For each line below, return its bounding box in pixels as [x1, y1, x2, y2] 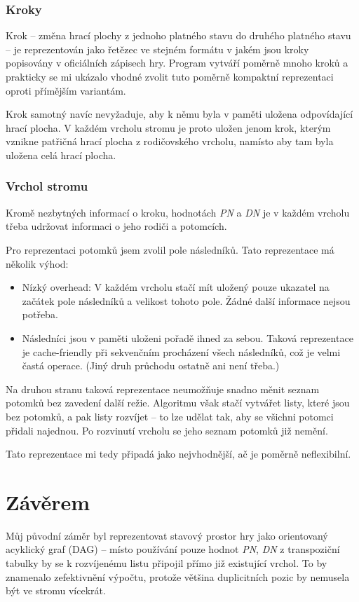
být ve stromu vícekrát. [6, 583, 106, 598]
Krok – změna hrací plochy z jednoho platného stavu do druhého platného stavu [6, 28, 351, 43]
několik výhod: [6, 256, 69, 271]
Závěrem [6, 487, 90, 516]
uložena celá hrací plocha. [6, 147, 116, 162]
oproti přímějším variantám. [6, 83, 126, 97]
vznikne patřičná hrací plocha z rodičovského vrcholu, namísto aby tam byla [6, 134, 334, 149]
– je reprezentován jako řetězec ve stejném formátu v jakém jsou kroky [6, 41, 309, 56]
